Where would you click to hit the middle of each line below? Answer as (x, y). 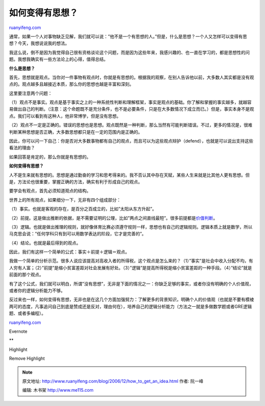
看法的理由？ (22, 148)
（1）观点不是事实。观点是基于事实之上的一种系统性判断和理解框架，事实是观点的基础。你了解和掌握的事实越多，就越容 (130, 102)
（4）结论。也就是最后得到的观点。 (45, 243)
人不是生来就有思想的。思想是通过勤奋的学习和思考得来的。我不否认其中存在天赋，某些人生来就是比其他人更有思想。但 (129, 175)
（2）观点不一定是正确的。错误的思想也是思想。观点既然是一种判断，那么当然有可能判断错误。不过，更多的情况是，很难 (131, 125)
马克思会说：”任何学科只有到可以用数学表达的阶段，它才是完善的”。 (78, 234)
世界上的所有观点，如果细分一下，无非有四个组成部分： (65, 200)
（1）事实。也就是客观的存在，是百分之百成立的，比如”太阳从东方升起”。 (83, 209)
